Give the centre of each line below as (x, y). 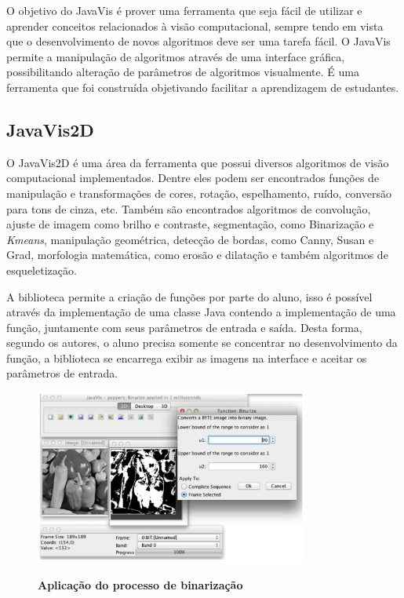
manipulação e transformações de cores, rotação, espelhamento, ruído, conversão (199, 193)
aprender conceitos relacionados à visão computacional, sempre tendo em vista (195, 26)
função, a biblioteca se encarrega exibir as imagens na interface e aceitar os (187, 357)
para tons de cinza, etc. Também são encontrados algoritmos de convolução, (189, 208)
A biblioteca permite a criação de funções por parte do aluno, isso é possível (189, 296)
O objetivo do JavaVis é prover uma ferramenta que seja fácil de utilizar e (184, 10)
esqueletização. (42, 270)
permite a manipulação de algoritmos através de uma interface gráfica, (176, 56)
